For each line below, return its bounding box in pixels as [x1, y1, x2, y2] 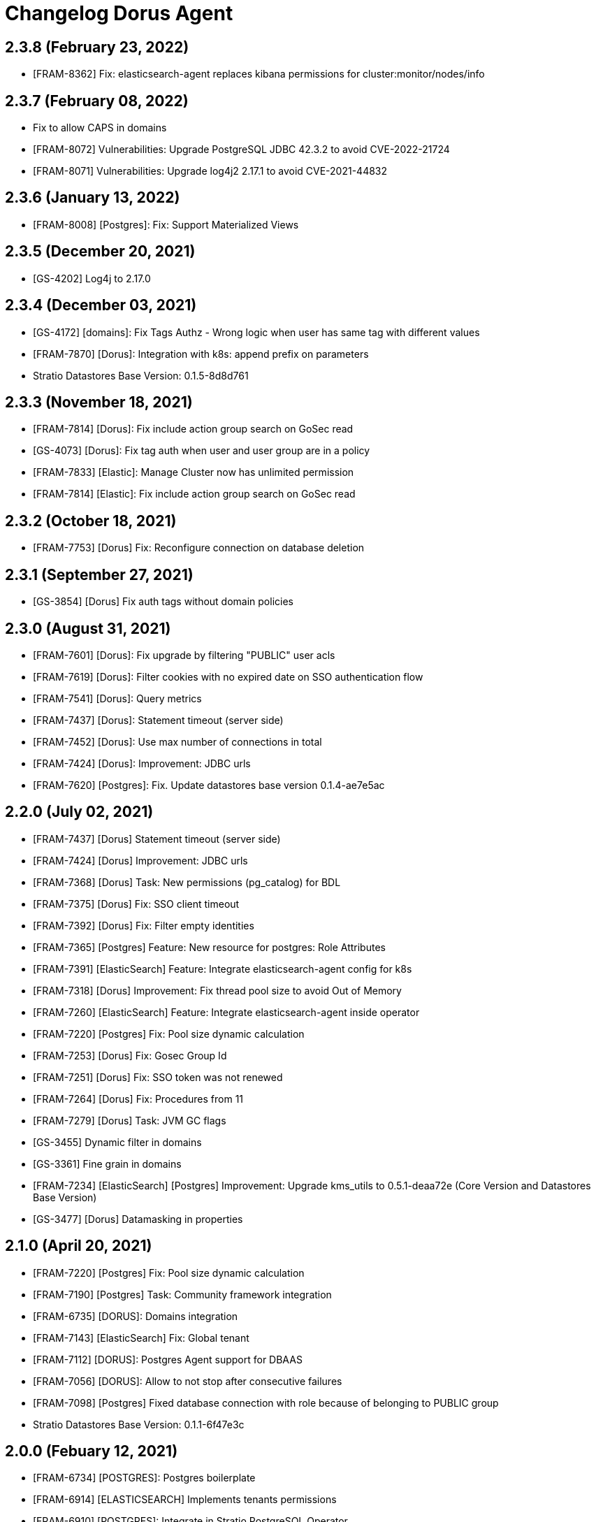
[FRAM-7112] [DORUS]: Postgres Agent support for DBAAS [33, 1353, 303, 1365]
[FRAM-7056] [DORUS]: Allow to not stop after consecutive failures [33, 1375, 342, 1387]
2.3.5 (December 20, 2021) [5, 242, 196, 261]
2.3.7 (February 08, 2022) [5, 92, 189, 110]
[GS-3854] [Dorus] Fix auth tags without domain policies [33, 595, 293, 608]
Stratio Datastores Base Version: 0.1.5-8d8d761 [33, 369, 249, 382]
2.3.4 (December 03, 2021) [5, 296, 197, 314]
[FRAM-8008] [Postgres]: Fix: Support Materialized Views [33, 218, 299, 231]
